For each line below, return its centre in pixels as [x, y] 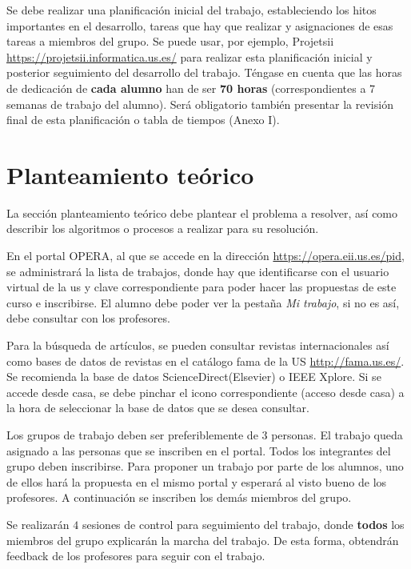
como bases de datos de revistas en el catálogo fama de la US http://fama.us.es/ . [205, 361]
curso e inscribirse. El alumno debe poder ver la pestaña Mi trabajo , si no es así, [203, 302]
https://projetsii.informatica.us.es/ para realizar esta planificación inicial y [190, 56]
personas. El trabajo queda [337, 435]
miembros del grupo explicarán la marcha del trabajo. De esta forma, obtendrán [203, 540]
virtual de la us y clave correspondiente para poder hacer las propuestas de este [202, 287]
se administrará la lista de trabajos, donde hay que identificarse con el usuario [198, 271]
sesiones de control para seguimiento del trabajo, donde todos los [243, 524]
